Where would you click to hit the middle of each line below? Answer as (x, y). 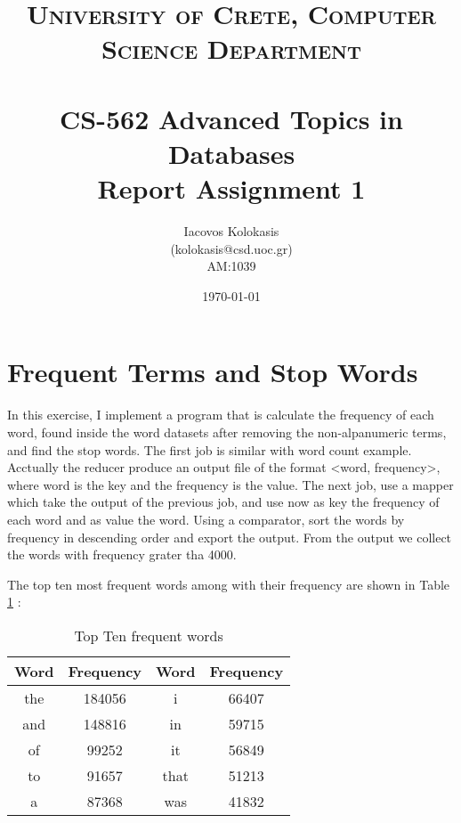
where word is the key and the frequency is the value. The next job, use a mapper (230, 484)
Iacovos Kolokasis (231, 231)
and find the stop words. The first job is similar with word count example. (210, 449)
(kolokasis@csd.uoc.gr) (231, 248)
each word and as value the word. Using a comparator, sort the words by (206, 519)
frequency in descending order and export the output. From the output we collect (230, 537)
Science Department (231, 49)
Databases (231, 153)
